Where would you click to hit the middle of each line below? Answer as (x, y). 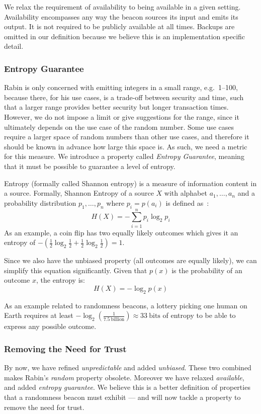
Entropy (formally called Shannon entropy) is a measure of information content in (130, 183)
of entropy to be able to (199, 315)
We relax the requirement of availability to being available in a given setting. (122, 7)
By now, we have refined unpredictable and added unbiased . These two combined (128, 367)
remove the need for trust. (44, 407)
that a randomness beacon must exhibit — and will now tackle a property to (122, 397)
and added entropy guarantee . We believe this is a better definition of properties (127, 387)
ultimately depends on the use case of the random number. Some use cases (119, 127)
